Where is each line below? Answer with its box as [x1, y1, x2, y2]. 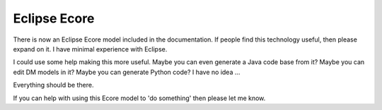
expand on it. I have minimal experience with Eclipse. [13, 44, 168, 53]
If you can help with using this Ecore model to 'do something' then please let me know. [13, 94, 266, 102]
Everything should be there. [13, 81, 94, 90]
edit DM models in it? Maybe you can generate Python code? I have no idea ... [13, 68, 241, 76]
